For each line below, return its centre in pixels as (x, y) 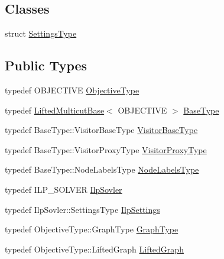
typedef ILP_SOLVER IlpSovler (64, 189)
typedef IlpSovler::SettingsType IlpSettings (82, 209)
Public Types (46, 65)
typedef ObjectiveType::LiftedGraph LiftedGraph (94, 249)
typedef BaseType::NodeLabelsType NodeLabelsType (102, 169)
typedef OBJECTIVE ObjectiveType (72, 90)
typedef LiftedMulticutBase (55, 110)
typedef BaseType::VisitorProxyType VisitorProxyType (106, 149)
